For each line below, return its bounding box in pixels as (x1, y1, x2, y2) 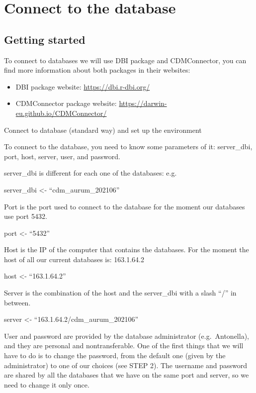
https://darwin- (119, 98, 167, 108)
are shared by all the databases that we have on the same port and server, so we (4, 370, 249, 380)
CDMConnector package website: (15, 98, 117, 108)
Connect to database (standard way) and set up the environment (4, 124, 202, 135)
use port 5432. (4, 211, 47, 221)
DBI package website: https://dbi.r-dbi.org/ (15, 81, 150, 92)
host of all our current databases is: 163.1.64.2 (4, 254, 144, 264)
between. (4, 297, 31, 307)
